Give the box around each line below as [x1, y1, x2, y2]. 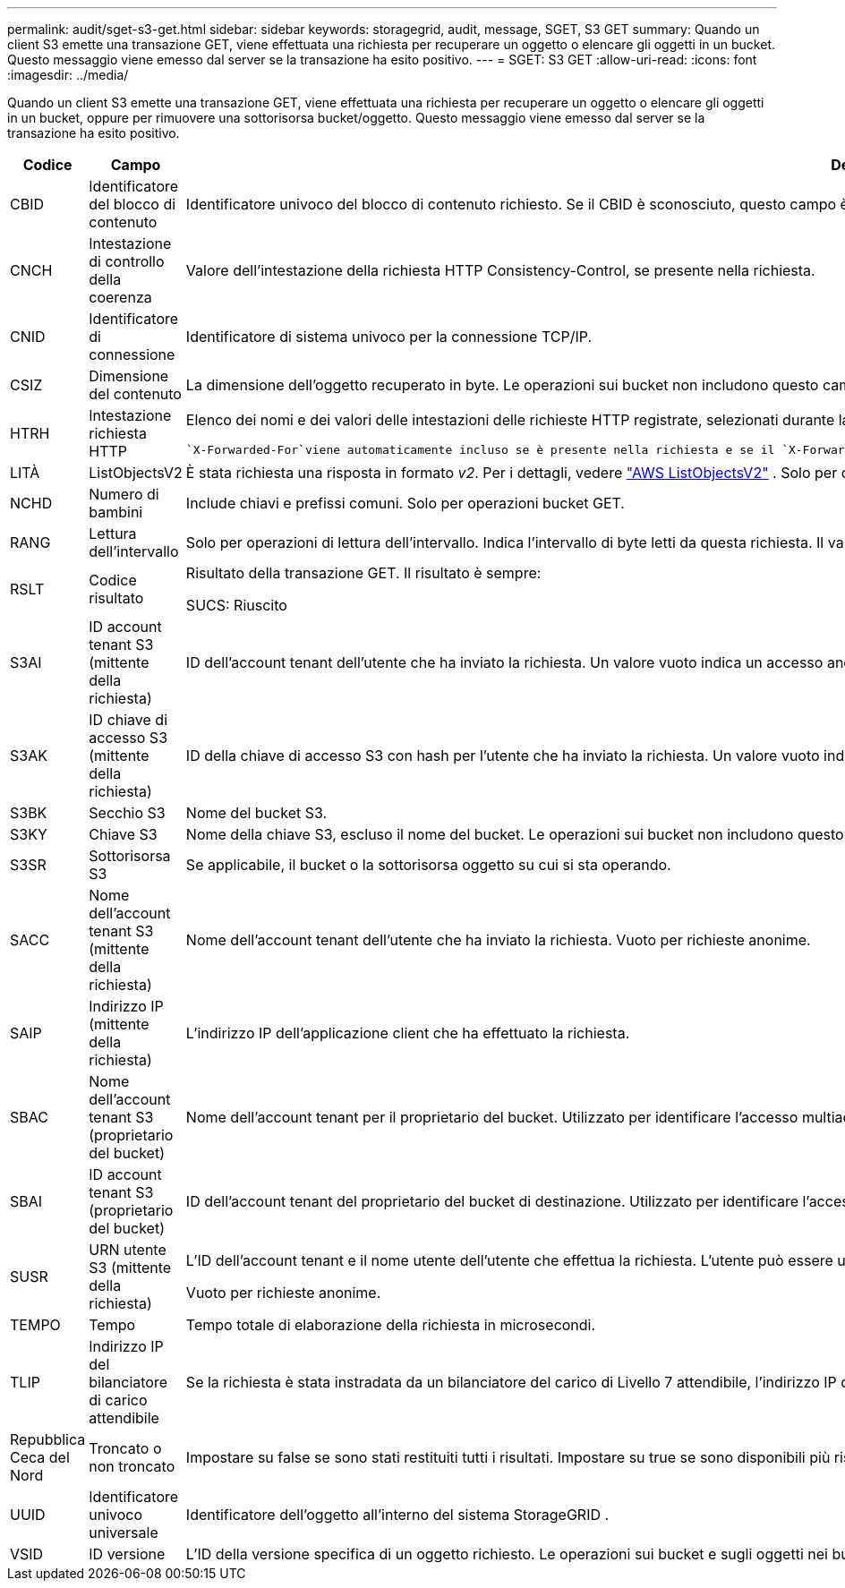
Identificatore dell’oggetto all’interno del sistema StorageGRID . [185, 1506, 610, 1524]
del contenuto [89, 385, 182, 403]
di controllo [89, 252, 165, 270]
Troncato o [89, 1439, 162, 1457]
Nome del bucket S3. [185, 804, 328, 822]
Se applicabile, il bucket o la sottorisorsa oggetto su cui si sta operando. [185, 856, 671, 874]
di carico [89, 1391, 148, 1409]
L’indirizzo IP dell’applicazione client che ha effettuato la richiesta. [185, 1024, 630, 1042]
